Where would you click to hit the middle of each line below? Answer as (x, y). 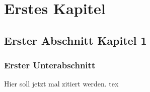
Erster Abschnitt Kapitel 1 (76, 40)
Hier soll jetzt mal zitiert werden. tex (61, 84)
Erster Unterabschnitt (50, 65)
